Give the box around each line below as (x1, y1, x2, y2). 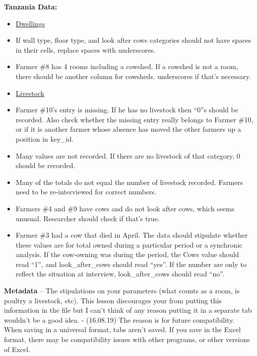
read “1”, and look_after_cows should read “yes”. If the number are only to (15, 259, 247, 269)
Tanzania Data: (4, 1, 57, 11)
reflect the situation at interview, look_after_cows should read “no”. (15, 268, 224, 279)
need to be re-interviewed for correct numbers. (15, 186, 157, 197)
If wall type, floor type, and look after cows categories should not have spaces (15, 35, 252, 45)
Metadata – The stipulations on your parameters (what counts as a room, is (4, 285, 240, 296)
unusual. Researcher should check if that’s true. (15, 213, 160, 223)
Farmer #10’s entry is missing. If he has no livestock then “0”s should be (15, 104, 238, 115)
